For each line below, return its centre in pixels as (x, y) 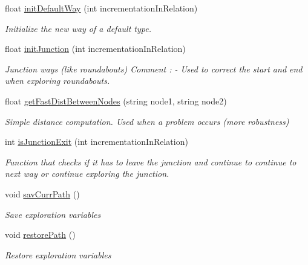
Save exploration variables (53, 214)
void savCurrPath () (42, 193)
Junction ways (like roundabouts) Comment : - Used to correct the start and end (154, 69)
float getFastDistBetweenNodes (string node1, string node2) (116, 101)
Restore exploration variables (58, 254)
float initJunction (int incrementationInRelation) (95, 49)
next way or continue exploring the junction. (87, 174)
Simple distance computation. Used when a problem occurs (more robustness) (147, 121)
